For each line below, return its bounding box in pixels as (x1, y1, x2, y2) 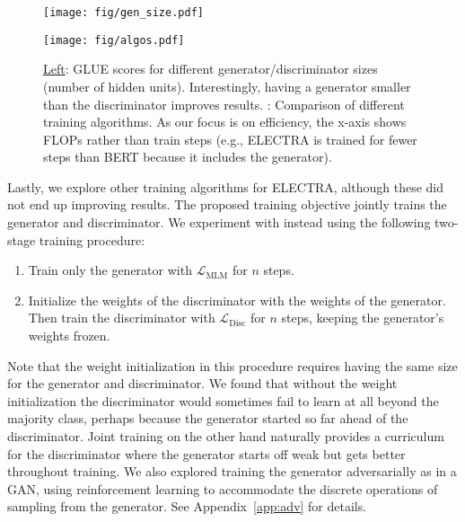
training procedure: (39, 230, 145, 249)
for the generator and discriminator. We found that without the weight (7, 374, 398, 393)
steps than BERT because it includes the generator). (43, 147, 332, 166)
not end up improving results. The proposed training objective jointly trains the (7, 195, 447, 214)
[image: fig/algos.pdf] (43, 33, 185, 47)
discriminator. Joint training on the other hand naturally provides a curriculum (7, 427, 444, 445)
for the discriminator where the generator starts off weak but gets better (7, 444, 406, 463)
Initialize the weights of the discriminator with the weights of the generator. (28, 290, 446, 309)
